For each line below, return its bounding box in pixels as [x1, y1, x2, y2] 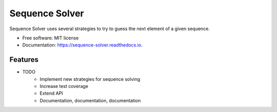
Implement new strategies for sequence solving [39, 76, 141, 82]
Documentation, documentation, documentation [39, 97, 141, 103]
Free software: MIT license [22, 35, 79, 41]
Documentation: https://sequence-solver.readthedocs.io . [22, 42, 143, 48]
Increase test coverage [39, 83, 88, 89]
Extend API [39, 90, 64, 97]
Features [9, 55, 38, 64]
